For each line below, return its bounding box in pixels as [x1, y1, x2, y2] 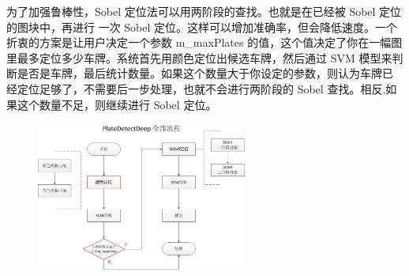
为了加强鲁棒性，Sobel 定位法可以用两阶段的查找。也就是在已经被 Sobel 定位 [6, 3, 402, 19]
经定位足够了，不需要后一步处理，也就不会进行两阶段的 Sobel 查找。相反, [6, 80, 386, 96]
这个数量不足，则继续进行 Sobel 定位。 [17, 96, 217, 112]
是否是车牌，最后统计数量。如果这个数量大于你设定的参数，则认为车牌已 [17, 65, 393, 81]
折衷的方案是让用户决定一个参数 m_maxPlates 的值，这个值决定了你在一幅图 [6, 34, 403, 51]
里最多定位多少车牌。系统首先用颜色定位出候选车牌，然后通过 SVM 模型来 [6, 49, 392, 66]
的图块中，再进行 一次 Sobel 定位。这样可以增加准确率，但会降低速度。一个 [6, 18, 398, 35]
